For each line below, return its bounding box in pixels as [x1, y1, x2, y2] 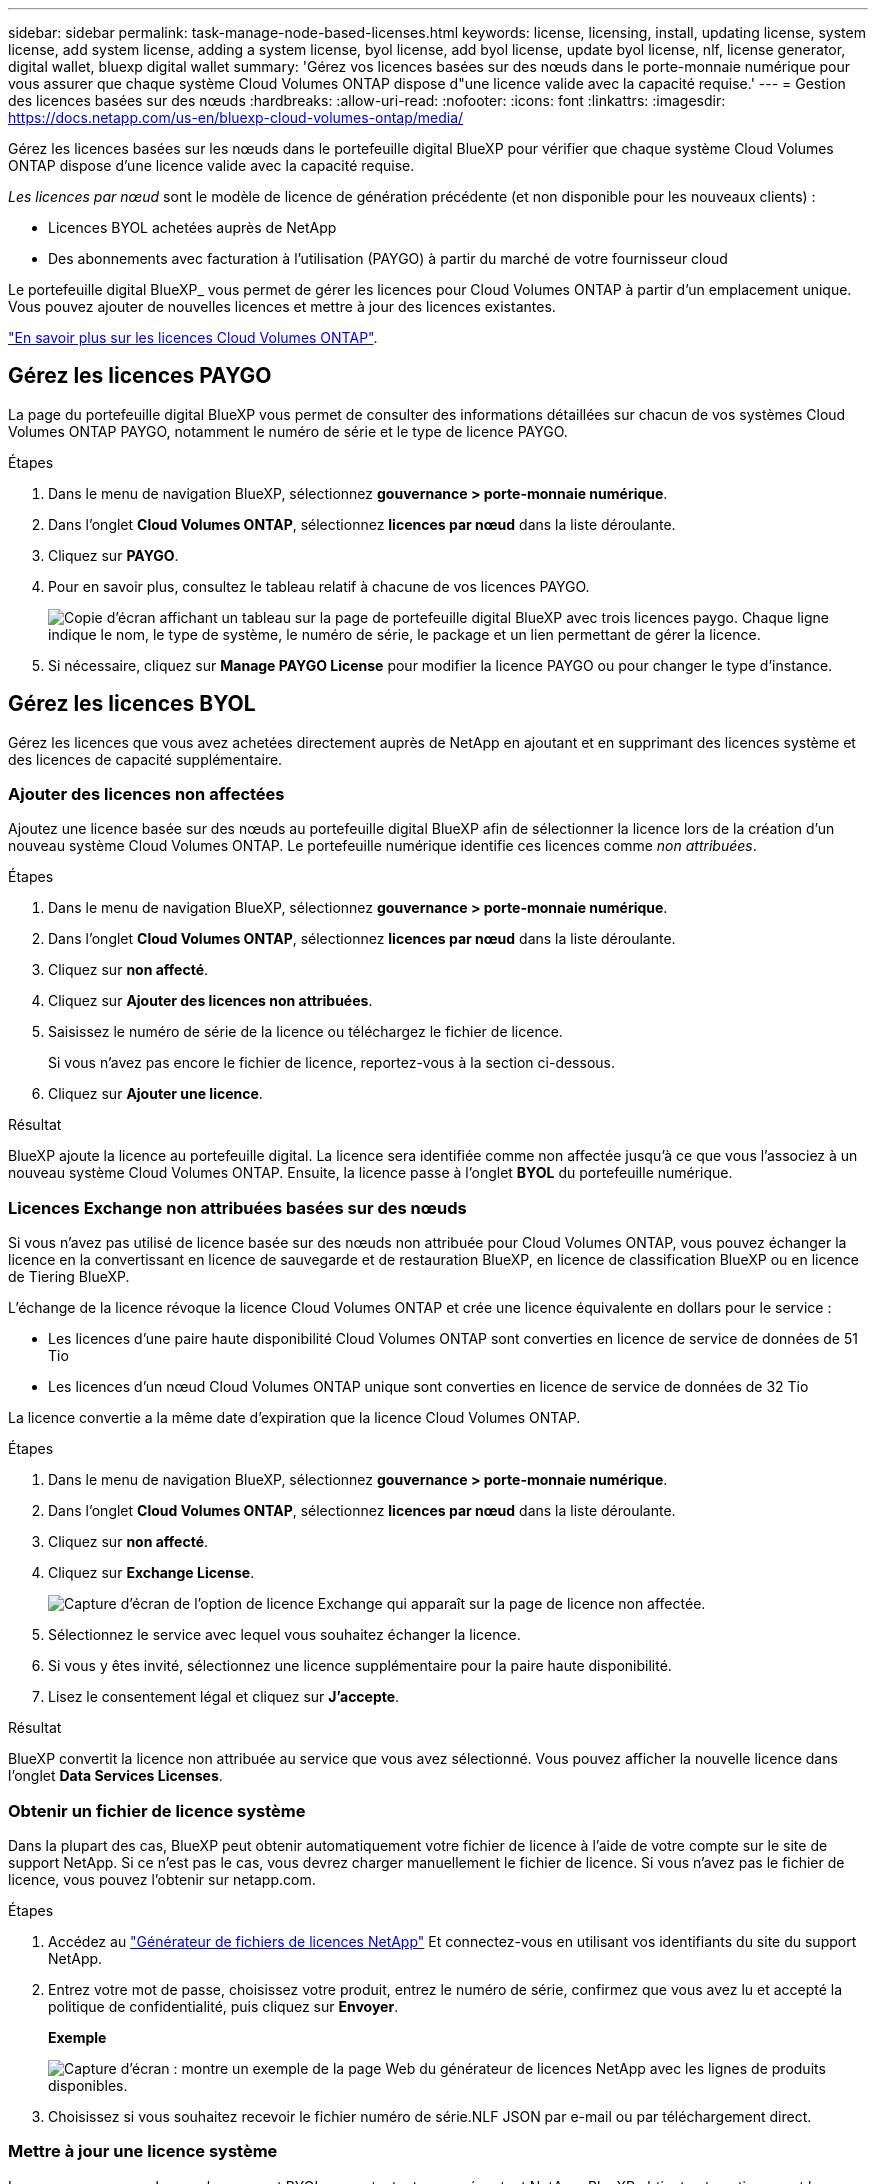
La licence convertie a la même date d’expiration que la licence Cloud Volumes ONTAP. [8, 1409, 581, 1427]
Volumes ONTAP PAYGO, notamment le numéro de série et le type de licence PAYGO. [8, 422, 568, 440]
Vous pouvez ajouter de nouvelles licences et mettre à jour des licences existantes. [8, 298, 556, 315]
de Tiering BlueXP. [8, 1268, 130, 1286]
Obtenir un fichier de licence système [8, 1800, 306, 1821]
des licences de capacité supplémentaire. [8, 750, 283, 768]
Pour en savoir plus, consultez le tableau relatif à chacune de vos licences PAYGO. [48, 577, 590, 595]
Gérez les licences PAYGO [8, 363, 272, 389]
